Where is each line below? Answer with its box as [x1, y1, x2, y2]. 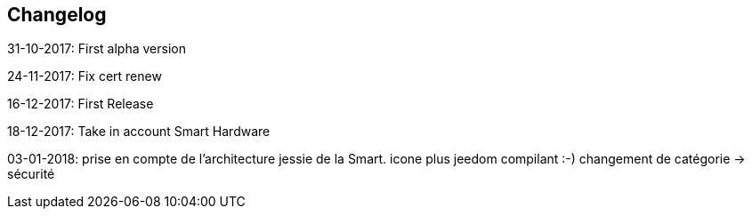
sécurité [7, 166, 55, 182]
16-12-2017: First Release [7, 96, 154, 112]
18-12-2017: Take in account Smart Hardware [7, 124, 271, 140]
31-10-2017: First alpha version [7, 41, 186, 57]
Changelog [7, 4, 107, 26]
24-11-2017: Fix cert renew [7, 68, 162, 84]
